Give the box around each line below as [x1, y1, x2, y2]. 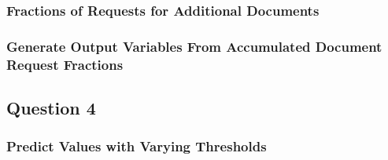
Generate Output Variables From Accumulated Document [6, 36, 382, 56]
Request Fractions [6, 54, 124, 74]
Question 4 [6, 96, 96, 119]
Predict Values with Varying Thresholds [6, 136, 267, 156]
